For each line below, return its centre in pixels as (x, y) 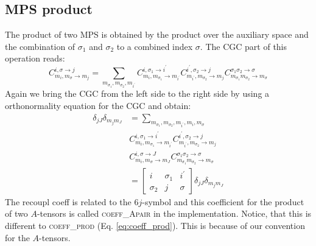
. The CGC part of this (244, 46)
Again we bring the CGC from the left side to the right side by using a (137, 93)
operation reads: (35, 58)
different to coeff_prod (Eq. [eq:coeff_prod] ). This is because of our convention (155, 225)
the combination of (40, 46)
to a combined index (155, 46)
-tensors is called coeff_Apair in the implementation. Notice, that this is (174, 213)
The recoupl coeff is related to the (68, 201)
